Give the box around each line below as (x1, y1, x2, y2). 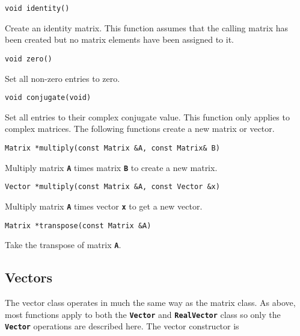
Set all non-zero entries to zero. (5, 72, 120, 84)
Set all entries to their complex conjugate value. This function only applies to (5, 110, 290, 123)
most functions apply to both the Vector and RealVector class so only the (5, 308, 281, 320)
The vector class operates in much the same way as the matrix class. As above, (5, 296, 296, 309)
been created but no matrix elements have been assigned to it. (5, 33, 234, 46)
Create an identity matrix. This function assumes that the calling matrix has (5, 21, 289, 34)
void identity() (5, 4, 70, 13)
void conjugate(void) (5, 93, 91, 102)
